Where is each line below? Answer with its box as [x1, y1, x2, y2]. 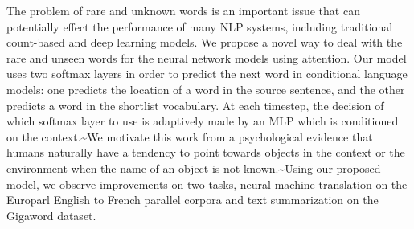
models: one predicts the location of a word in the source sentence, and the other [6, 80, 405, 97]
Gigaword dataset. [6, 207, 96, 223]
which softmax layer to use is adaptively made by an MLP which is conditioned [6, 112, 399, 129]
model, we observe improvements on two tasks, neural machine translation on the [6, 175, 408, 192]
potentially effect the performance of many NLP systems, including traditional [6, 18, 393, 35]
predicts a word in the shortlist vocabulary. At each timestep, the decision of [6, 96, 384, 113]
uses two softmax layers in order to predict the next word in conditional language [6, 65, 408, 82]
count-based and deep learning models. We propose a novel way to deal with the [6, 34, 403, 51]
